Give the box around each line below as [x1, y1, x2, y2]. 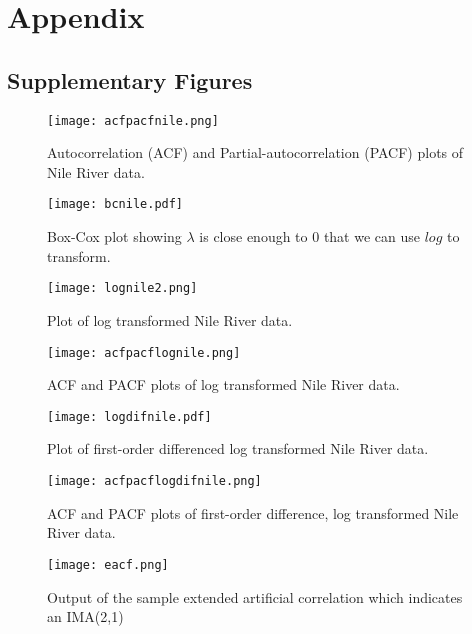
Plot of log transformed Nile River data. [47, 309, 293, 330]
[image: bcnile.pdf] [47, 197, 184, 212]
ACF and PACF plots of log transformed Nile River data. [47, 374, 400, 395]
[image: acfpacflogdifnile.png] [47, 474, 262, 489]
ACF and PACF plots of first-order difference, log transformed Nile [47, 502, 459, 523]
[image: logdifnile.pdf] [47, 409, 212, 424]
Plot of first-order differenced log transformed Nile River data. [47, 438, 429, 459]
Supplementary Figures [7, 64, 253, 95]
